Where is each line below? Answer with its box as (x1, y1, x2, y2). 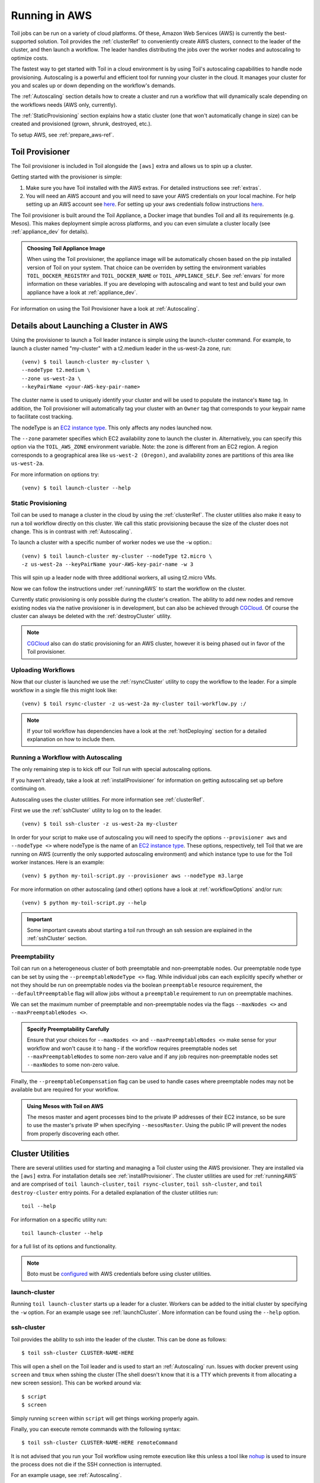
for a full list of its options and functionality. (11, 1243, 117, 1250)
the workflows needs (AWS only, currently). (11, 101, 118, 108)
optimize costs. (11, 54, 49, 62)
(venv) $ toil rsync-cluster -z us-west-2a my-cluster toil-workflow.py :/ (21, 701, 247, 707)
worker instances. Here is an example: (11, 858, 105, 865)
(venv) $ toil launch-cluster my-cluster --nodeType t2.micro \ (21, 552, 213, 559)
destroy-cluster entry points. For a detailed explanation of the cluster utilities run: (11, 1189, 219, 1196)
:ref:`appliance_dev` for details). (11, 228, 89, 236)
